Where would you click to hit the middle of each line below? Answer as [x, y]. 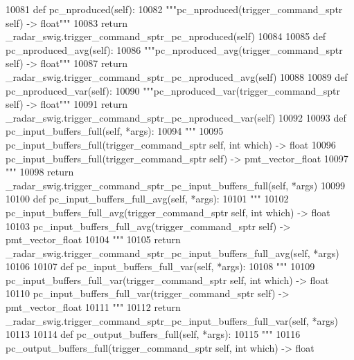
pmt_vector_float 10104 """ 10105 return [93, 239]
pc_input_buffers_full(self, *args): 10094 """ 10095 [115, 131]
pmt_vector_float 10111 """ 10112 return [93, 307]
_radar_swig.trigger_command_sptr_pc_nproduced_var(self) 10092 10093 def [176, 117]
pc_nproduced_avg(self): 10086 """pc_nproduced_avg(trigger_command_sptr [174, 49]
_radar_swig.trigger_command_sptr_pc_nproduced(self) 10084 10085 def [166, 36]
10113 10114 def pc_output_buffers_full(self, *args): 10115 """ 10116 [153, 334]
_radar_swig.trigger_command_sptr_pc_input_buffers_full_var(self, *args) [172, 320]
